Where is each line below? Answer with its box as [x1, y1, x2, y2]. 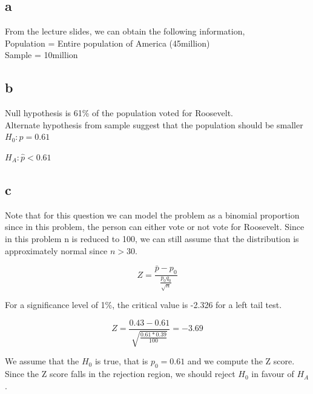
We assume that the [5, 355, 79, 367]
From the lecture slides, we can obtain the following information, [5, 25, 245, 38]
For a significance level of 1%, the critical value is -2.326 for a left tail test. [5, 298, 282, 311]
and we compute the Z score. [187, 355, 295, 367]
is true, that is [94, 355, 148, 367]
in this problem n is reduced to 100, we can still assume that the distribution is [5, 232, 299, 245]
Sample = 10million [5, 48, 78, 61]
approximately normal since [5, 244, 108, 257]
